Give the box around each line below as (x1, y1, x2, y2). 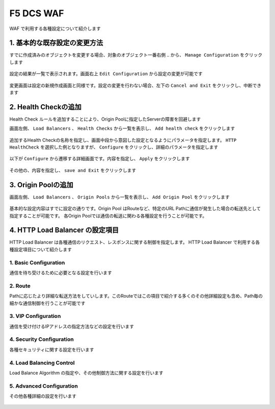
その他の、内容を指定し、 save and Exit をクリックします (9, 167, 136, 173)
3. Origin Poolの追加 (9, 181, 73, 189)
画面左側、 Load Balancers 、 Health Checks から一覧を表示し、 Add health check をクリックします (9, 125, 235, 132)
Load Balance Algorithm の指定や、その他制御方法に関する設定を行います (9, 369, 163, 376)
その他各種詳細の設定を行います (9, 393, 76, 399)
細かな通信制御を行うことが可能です (9, 300, 86, 306)
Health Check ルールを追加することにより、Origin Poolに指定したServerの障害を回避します (9, 116, 201, 122)
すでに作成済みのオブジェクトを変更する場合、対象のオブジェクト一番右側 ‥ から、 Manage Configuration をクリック (9, 52, 262, 58)
